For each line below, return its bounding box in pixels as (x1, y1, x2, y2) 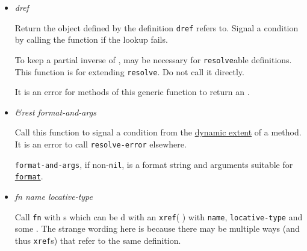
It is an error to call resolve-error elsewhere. (14, 137, 187, 150)
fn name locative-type (14, 190, 93, 202)
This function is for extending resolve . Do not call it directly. (14, 65, 244, 78)
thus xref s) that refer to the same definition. (14, 234, 181, 246)
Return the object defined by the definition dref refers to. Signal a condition (14, 21, 299, 34)
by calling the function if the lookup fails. (14, 33, 168, 46)
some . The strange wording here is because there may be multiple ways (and (14, 222, 300, 235)
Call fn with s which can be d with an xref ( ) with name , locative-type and (14, 210, 303, 223)
